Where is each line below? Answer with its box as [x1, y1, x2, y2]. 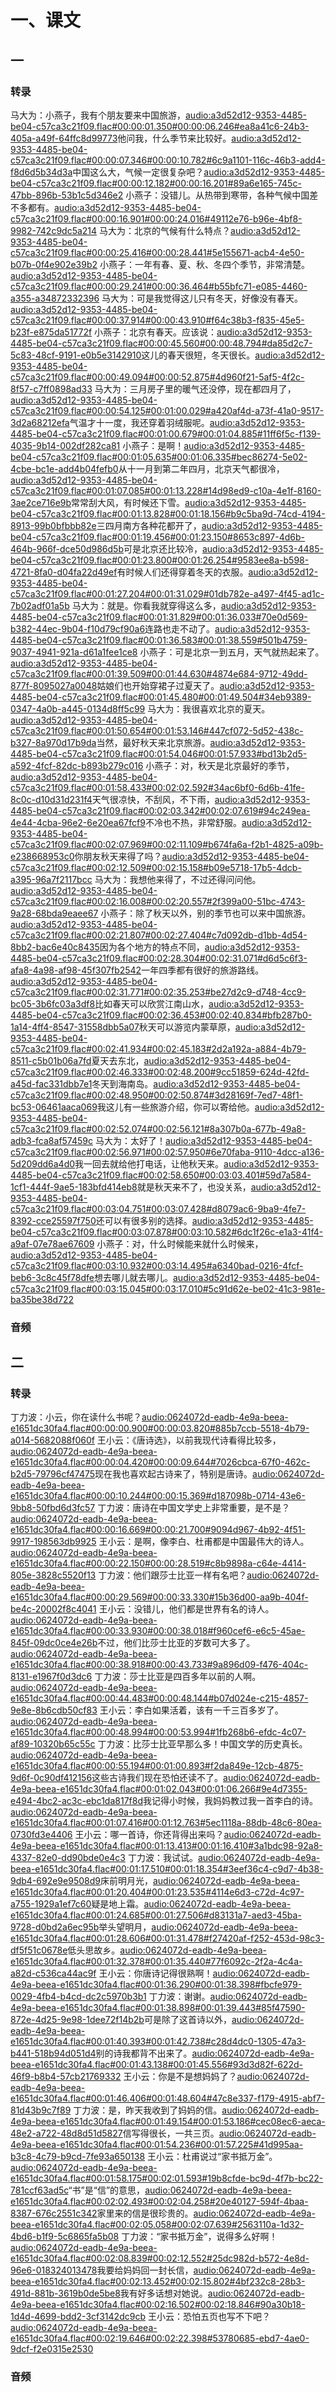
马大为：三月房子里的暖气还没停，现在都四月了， [94, 382, 297, 395]
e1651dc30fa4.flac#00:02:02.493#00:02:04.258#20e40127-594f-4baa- [10, 2196, 309, 2208]
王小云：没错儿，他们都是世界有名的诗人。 [98, 1603, 275, 1615]
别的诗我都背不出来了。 [95, 2047, 193, 2060]
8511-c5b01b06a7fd [10, 1054, 92, 1066]
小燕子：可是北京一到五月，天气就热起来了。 [139, 646, 325, 658]
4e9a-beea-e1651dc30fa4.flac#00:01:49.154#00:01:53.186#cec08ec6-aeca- [10, 2116, 326, 2128]
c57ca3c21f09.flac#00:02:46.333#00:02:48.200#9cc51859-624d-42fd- [10, 1066, 310, 1078]
